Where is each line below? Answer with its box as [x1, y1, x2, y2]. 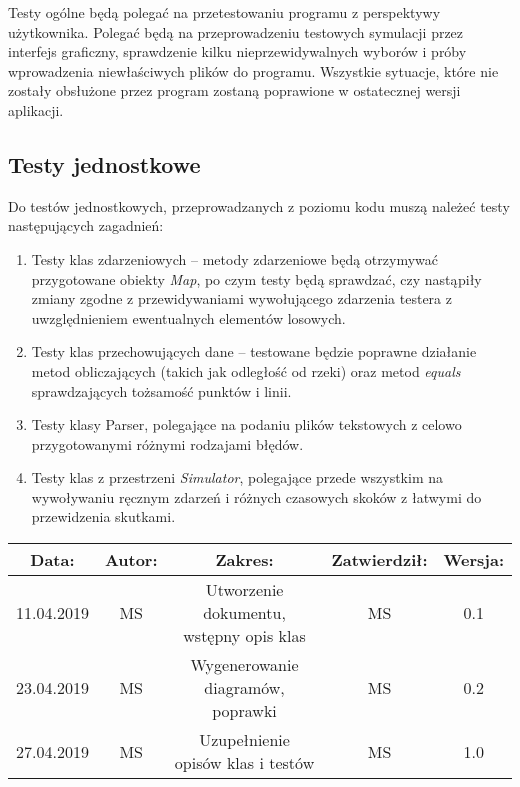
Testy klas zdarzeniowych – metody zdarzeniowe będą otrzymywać [31, 248, 439, 269]
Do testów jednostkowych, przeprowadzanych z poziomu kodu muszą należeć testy [8, 195, 510, 216]
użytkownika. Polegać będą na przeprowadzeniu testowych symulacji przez [8, 21, 464, 42]
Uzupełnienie [199, 728, 290, 752]
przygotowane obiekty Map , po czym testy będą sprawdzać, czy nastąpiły [31, 268, 482, 289]
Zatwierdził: [331, 548, 428, 572]
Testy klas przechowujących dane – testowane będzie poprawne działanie [31, 341, 477, 362]
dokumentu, [203, 601, 286, 625]
